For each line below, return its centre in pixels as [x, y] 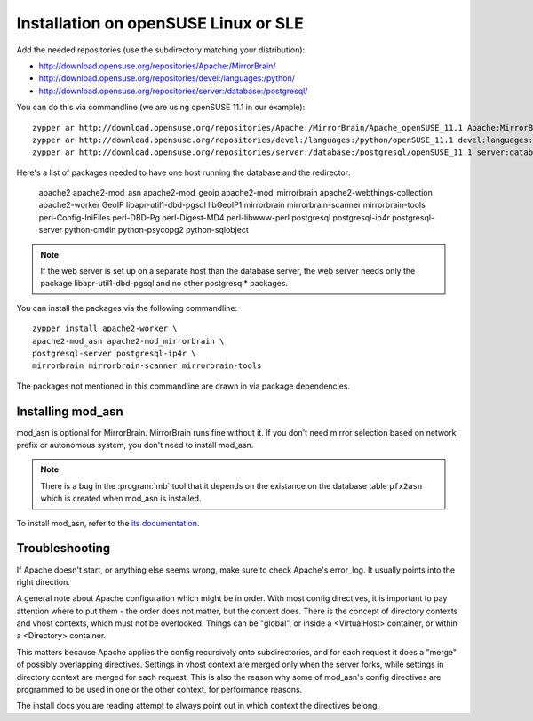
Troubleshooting [64, 548]
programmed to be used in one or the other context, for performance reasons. [159, 690]
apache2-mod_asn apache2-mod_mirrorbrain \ [128, 341]
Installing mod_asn [70, 411]
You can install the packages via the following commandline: [127, 308]
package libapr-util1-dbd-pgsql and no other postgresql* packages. [164, 284]
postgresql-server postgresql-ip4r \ [115, 353]
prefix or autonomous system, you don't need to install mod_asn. [135, 445]
